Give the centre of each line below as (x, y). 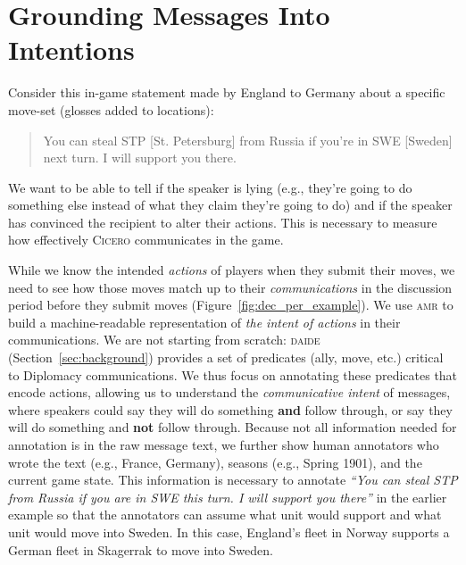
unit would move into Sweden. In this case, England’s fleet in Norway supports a (229, 532)
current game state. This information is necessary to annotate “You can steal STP (233, 480)
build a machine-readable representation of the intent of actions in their (204, 322)
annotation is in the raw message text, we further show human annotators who (224, 445)
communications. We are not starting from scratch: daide (164, 340)
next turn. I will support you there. (140, 158)
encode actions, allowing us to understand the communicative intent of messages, (229, 392)
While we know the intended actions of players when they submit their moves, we (232, 270)
